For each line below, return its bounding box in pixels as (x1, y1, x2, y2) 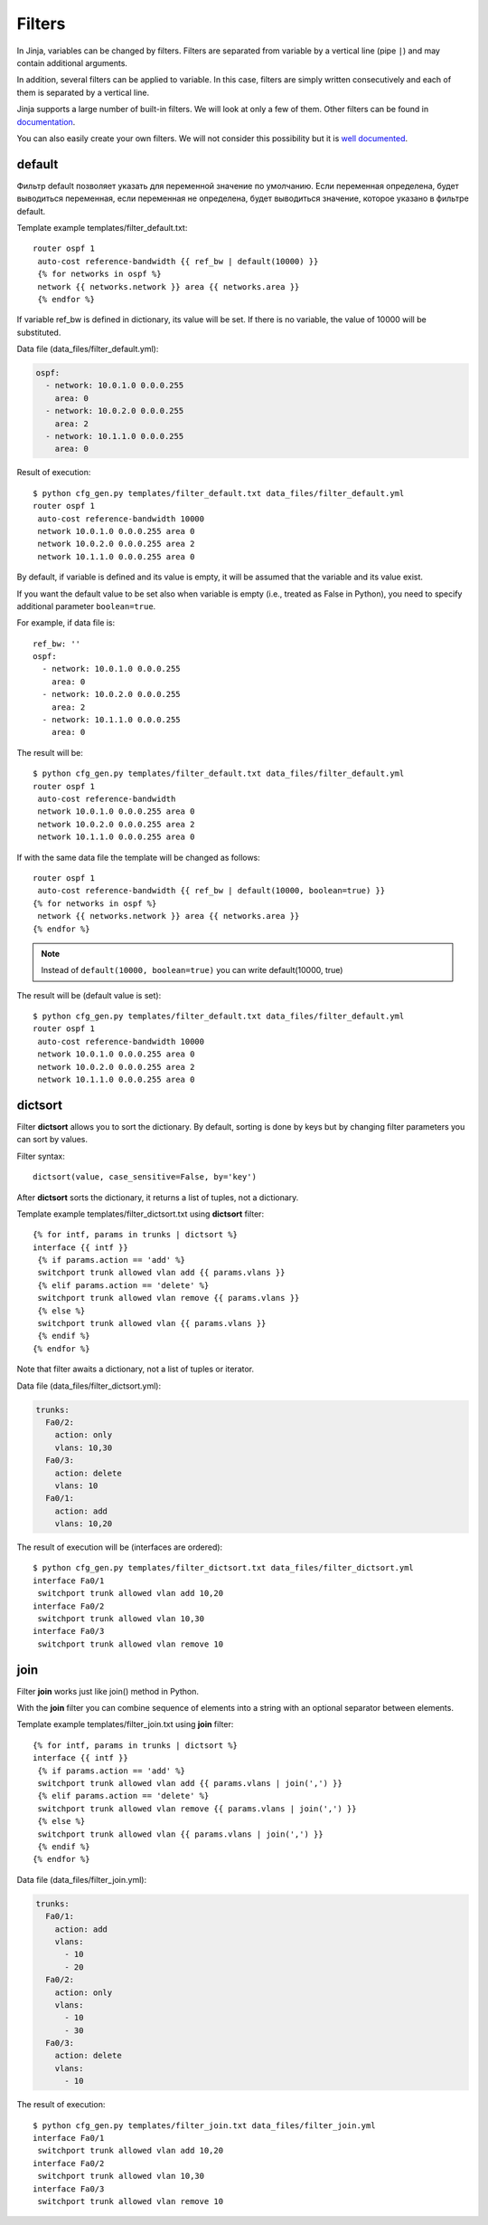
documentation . (16, 116, 76, 127)
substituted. (16, 327, 61, 338)
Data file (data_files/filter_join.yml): (16, 1874, 147, 1885)
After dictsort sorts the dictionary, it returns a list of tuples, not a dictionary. (16, 1191, 299, 1203)
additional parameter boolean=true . (16, 600, 156, 611)
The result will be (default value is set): (16, 989, 162, 1000)
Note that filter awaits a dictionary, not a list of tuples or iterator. (16, 1363, 255, 1375)
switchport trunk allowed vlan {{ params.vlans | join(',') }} (37, 1829, 324, 1839)
